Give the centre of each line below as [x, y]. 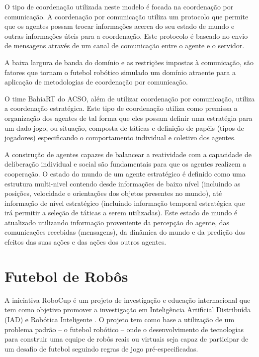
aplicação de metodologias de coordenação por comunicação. [96, 82]
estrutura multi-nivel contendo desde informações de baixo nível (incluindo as [123, 183]
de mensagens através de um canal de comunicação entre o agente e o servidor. [125, 45]
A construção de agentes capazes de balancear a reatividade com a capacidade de [128, 154]
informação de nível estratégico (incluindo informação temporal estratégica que [125, 203]
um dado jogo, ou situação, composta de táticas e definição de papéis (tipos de [124, 128]
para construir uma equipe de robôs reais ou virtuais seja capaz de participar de [127, 339]
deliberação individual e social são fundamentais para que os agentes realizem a [126, 164]
